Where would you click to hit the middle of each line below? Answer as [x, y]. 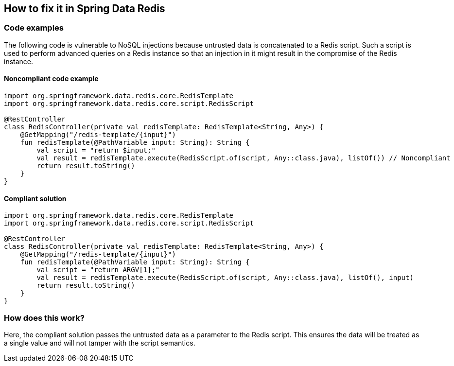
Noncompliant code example [51, 79]
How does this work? [44, 318]
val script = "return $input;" [96, 150]
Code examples [34, 28]
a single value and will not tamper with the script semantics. [100, 343]
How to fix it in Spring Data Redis [85, 9]
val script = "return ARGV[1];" [98, 270]
